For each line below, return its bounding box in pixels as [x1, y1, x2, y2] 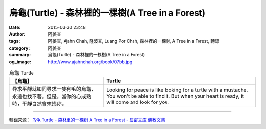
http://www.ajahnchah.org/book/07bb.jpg [48, 59, 133, 65]
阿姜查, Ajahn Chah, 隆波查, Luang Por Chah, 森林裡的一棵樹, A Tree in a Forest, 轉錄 [48, 38, 219, 44]
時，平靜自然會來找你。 [12, 101, 66, 107]
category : [9, 45, 30, 51]
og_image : [9, 59, 32, 65]
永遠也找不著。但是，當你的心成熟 [12, 93, 91, 100]
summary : [9, 52, 31, 58]
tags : [9, 38, 20, 44]
